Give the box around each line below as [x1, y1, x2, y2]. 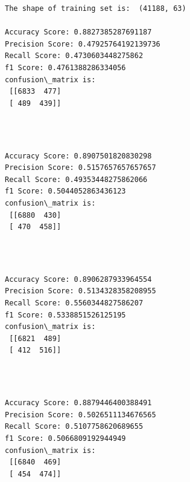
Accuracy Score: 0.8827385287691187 [5, 28, 152, 37]
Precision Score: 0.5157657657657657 [5, 163, 156, 172]
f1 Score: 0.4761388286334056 [5, 63, 126, 72]
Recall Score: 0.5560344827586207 [5, 299, 144, 308]
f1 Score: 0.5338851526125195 [5, 310, 126, 319]
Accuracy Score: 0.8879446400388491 [5, 399, 152, 408]
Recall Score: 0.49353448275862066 [5, 175, 148, 184]
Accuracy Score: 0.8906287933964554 [5, 275, 152, 284]
